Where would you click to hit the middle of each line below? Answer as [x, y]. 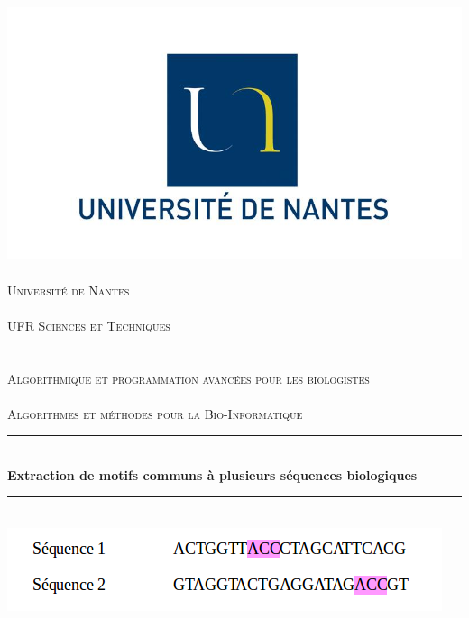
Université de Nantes [69, 290]
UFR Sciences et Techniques [89, 325]
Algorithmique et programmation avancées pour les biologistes [189, 378]
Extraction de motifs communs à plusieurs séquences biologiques [212, 474]
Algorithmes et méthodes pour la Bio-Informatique [155, 413]
